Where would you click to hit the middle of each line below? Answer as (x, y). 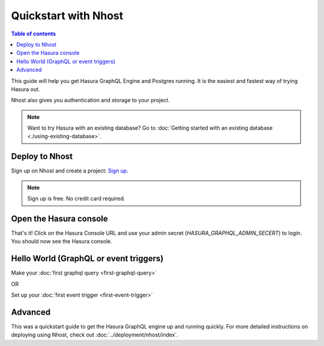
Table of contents (34, 34)
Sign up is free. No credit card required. (76, 199)
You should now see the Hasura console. (61, 241)
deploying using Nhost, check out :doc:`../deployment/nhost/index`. (95, 335)
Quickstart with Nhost (67, 16)
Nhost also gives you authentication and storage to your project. (91, 100)
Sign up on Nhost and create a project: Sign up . (70, 171)
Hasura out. (25, 89)
